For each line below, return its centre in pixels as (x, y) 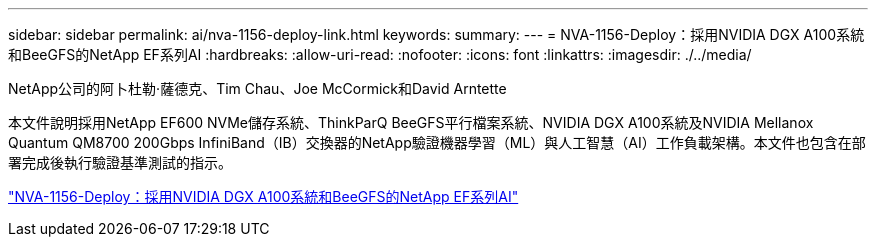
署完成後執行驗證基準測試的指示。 (120, 162)
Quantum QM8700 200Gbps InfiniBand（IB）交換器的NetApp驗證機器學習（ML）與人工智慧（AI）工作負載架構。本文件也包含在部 (437, 142)
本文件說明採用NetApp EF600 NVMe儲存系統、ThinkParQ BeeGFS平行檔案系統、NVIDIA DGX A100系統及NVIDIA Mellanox (411, 122)
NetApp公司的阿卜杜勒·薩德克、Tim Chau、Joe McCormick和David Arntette (257, 88)
